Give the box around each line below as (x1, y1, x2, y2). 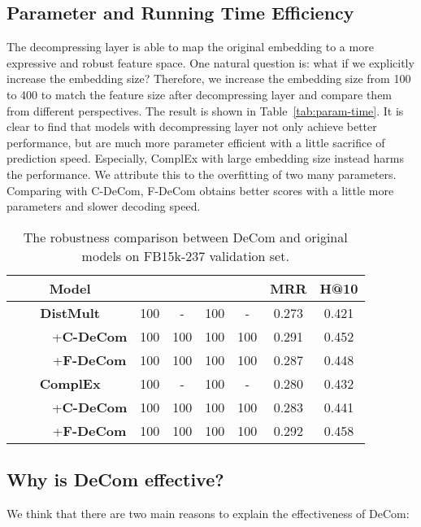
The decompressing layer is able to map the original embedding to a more (7, 38, 374, 55)
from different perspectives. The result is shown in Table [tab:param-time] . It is (7, 102, 404, 119)
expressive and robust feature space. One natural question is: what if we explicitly (7, 54, 414, 71)
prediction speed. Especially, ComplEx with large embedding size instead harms (7, 150, 404, 167)
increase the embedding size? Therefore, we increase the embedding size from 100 (7, 70, 411, 87)
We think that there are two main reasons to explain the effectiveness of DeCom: (7, 504, 410, 521)
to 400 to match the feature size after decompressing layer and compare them (7, 85, 393, 102)
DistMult (40, 303, 100, 322)
